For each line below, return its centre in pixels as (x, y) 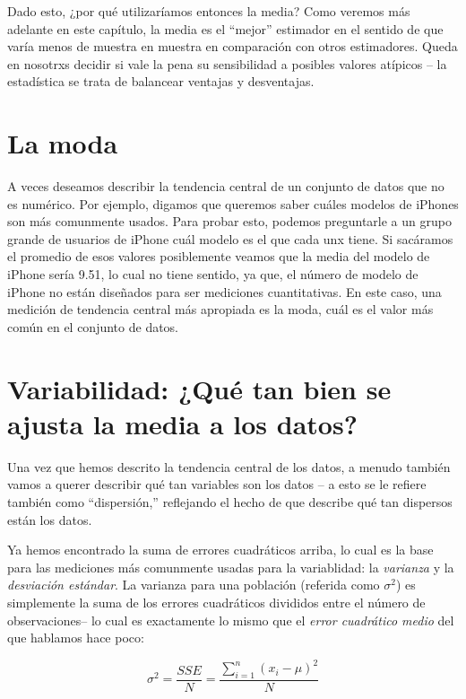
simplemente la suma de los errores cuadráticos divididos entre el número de (216, 602)
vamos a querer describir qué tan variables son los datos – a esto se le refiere (217, 484)
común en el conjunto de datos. (93, 326)
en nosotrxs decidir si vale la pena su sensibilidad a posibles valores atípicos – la (227, 63)
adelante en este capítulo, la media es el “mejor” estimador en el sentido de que (225, 28)
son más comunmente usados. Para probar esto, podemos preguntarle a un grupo (229, 221)
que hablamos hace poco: (76, 638)
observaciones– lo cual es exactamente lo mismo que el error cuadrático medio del (231, 620)
